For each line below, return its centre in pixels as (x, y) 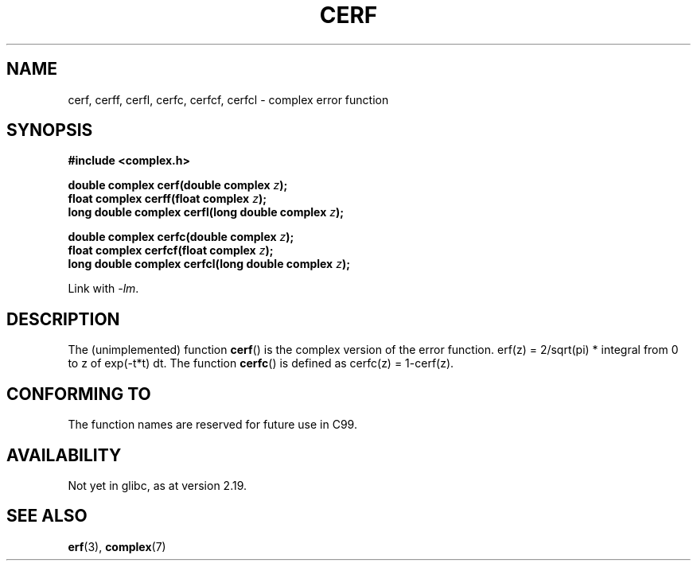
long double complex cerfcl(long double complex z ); (209, 264)
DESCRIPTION (63, 319)
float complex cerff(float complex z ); (167, 199)
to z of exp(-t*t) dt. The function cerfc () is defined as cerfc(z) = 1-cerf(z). (261, 363)
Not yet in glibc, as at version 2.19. (158, 485)
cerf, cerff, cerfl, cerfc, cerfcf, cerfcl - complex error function (228, 99)
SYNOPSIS (50, 130)
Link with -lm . (103, 289)
